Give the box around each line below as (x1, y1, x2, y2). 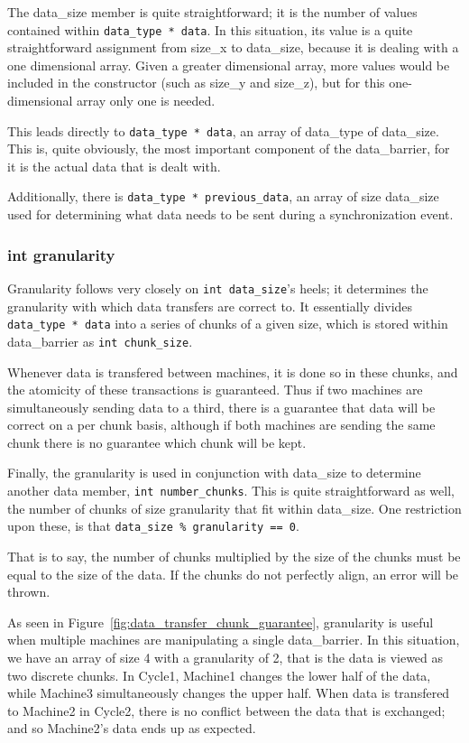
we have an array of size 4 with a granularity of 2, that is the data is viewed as (7, 647, 444, 666)
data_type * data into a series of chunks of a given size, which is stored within (7, 314, 448, 333)
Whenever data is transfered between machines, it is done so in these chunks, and (7, 362, 458, 381)
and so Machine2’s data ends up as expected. (7, 719, 256, 738)
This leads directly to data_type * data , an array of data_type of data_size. (7, 121, 439, 140)
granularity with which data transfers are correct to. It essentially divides (7, 296, 413, 315)
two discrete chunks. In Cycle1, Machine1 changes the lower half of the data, (7, 665, 431, 684)
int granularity (7, 243, 115, 265)
